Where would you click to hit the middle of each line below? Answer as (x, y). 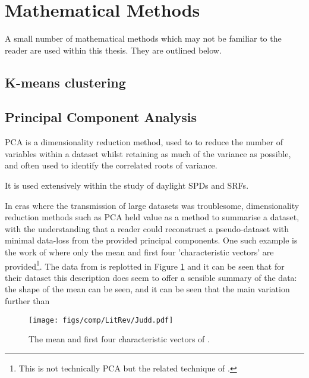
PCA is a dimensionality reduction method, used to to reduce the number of (144, 142)
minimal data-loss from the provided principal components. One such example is (151, 240)
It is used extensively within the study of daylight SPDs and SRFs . (127, 185)
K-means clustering (65, 82)
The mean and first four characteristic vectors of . (119, 339)
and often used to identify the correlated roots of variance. (111, 165)
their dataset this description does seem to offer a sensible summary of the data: (151, 277)
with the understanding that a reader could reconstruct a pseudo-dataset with (147, 228)
